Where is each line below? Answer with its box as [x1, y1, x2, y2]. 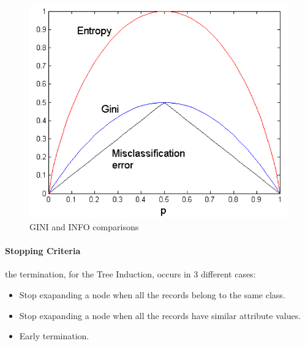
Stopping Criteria [5, 244, 81, 257]
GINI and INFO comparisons [29, 220, 139, 233]
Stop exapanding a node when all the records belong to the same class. [19, 288, 285, 301]
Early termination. [19, 329, 89, 342]
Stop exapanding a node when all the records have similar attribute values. [19, 309, 301, 322]
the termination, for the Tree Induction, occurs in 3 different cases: [5, 268, 256, 280]
